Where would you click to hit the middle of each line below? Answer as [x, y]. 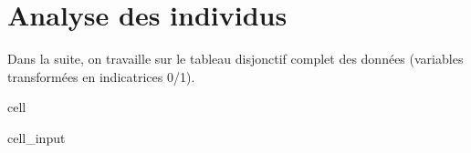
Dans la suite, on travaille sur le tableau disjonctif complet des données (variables [235, 59]
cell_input [37, 137]
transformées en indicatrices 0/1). [101, 76]
